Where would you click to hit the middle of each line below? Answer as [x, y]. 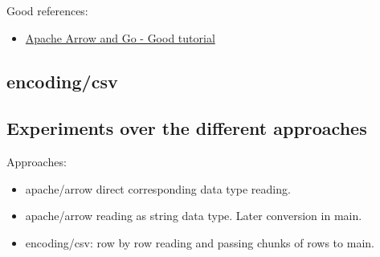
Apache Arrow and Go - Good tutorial [120, 37]
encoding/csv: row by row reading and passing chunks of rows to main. [200, 242]
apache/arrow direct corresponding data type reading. [158, 188]
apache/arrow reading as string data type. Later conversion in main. [194, 216]
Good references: [47, 10]
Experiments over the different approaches [187, 128]
